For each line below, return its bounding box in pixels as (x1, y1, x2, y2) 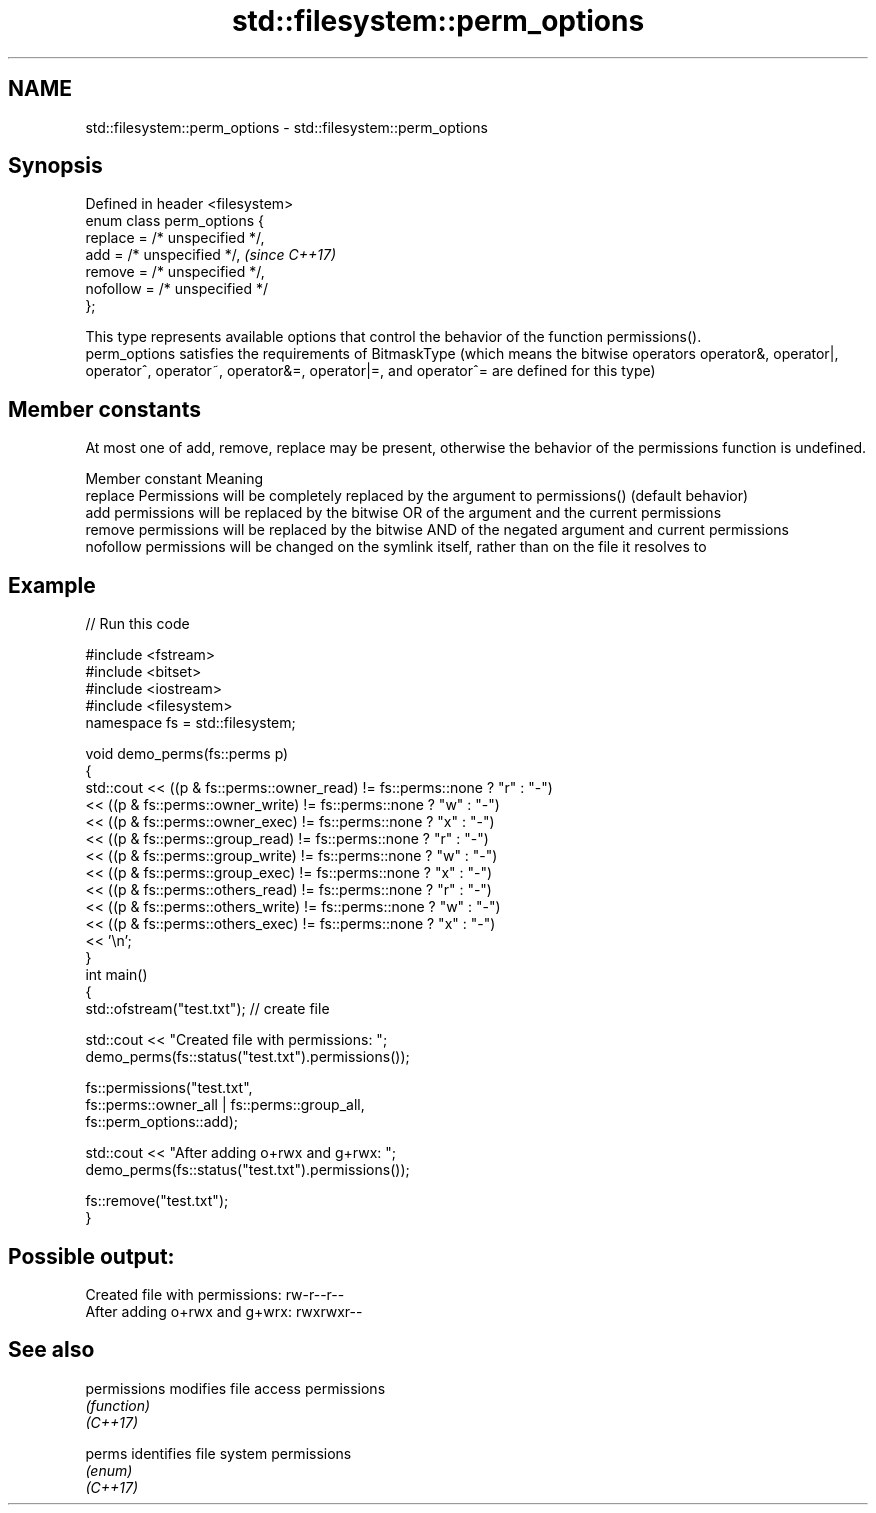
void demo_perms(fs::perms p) (85, 745, 289, 763)
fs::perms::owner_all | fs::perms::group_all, (85, 1096, 365, 1114)
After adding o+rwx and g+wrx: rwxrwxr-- (85, 1302, 363, 1320)
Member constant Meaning (85, 470, 264, 488)
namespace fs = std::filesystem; (85, 714, 296, 732)
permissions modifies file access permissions (85, 1379, 386, 1397)
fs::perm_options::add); (85, 1113, 238, 1131)
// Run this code (85, 615, 190, 633)
